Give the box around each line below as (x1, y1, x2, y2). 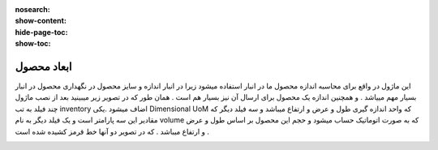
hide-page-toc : (15, 27, 68, 36)
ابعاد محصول (15, 59, 72, 73)
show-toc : (15, 39, 51, 49)
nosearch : (15, 5, 50, 14)
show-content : (15, 16, 67, 26)
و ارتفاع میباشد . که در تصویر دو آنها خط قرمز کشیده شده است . (15, 126, 210, 136)
